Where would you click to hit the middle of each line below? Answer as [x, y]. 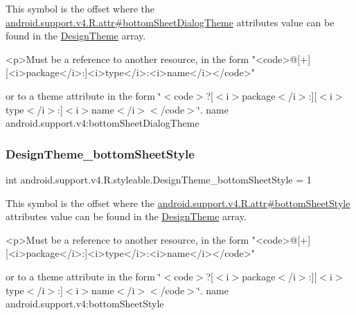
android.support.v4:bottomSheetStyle [85, 304]
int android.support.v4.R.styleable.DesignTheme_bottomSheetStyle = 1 [159, 179]
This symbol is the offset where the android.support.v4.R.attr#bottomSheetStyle [178, 202]
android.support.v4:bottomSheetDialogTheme [103, 123]
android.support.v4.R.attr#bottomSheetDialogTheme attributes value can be [170, 22]
